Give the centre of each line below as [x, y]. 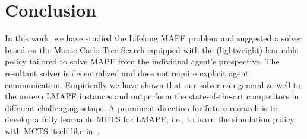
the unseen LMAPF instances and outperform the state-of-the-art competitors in [152, 96]
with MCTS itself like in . [52, 130]
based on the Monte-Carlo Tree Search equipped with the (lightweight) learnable [152, 49]
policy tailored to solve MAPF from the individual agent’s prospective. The [142, 61]
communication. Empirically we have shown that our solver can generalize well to [153, 84]
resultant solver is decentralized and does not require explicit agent [127, 72]
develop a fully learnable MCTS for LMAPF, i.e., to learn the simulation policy [150, 119]
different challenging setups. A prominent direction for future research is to [141, 107]
